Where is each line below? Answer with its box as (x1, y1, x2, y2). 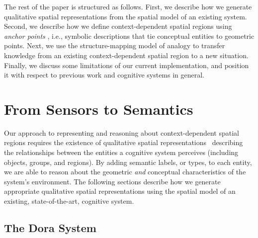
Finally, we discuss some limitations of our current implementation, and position (4, 60, 249, 70)
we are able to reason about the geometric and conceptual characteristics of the (4, 166, 246, 177)
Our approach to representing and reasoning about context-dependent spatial (4, 127, 239, 138)
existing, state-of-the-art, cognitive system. (4, 196, 134, 206)
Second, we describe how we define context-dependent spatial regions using (4, 21, 232, 31)
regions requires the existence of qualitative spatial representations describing (4, 137, 243, 148)
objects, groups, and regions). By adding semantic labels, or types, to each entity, (4, 157, 252, 167)
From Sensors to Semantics (4, 98, 193, 119)
